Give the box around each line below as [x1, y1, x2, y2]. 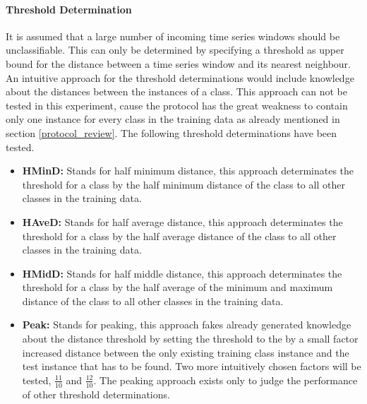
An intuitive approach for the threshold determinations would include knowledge [6, 70, 354, 85]
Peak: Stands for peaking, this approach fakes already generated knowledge [22, 317, 351, 332]
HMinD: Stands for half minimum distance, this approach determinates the [22, 163, 354, 178]
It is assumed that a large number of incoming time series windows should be [6, 28, 340, 43]
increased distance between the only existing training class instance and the [22, 345, 349, 360]
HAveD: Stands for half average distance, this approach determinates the [22, 214, 343, 229]
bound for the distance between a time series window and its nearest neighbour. [6, 56, 351, 71]
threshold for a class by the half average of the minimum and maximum [22, 280, 333, 295]
